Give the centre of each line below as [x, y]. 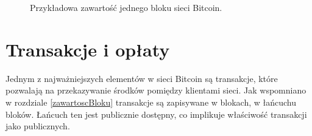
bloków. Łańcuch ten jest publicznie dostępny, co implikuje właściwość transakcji [156, 114]
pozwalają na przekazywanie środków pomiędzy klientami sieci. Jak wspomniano [156, 90]
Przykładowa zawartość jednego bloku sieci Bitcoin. [126, 7]
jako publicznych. [38, 126]
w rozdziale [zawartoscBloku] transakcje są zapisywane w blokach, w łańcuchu [151, 102]
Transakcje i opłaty [88, 49]
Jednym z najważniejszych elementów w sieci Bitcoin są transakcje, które [142, 78]
